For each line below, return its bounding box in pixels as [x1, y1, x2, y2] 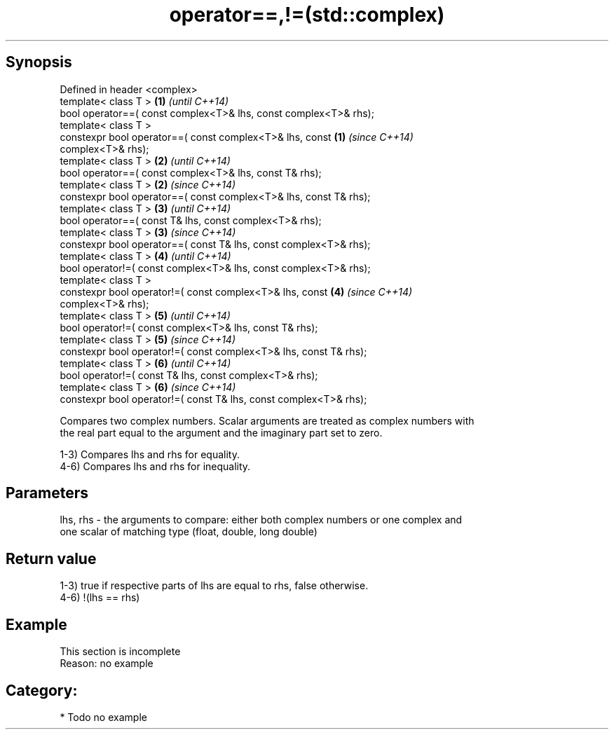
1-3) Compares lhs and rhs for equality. [60, 448, 240, 460]
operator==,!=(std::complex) [169, 3, 445, 27]
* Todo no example [60, 710, 147, 723]
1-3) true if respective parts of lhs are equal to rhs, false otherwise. [60, 579, 369, 592]
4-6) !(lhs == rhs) [60, 591, 140, 604]
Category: [6, 681, 78, 699]
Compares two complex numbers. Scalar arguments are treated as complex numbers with [60, 414, 475, 427]
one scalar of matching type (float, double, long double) [60, 526, 318, 538]
